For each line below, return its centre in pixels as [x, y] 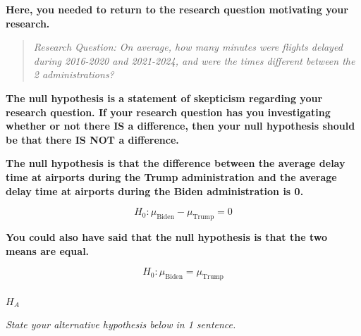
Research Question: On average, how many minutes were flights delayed [188, 47]
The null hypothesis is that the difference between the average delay [176, 163]
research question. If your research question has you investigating [168, 112]
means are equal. [48, 250]
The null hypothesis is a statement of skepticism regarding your [164, 98]
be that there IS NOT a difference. [92, 139]
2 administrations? [74, 74]
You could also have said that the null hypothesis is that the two [166, 236]
